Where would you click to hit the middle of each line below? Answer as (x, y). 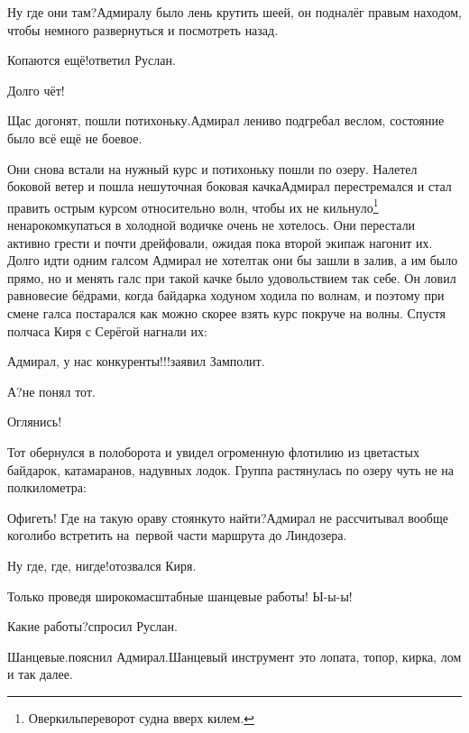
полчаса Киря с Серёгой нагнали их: (107, 330)
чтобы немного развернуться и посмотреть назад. (143, 29)
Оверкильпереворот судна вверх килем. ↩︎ (141, 717)
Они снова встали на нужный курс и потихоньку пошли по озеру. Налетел (212, 168)
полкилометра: (47, 487)
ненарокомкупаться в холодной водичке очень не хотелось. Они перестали (212, 224)
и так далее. (40, 674)
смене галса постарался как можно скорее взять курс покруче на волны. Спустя (226, 312)
